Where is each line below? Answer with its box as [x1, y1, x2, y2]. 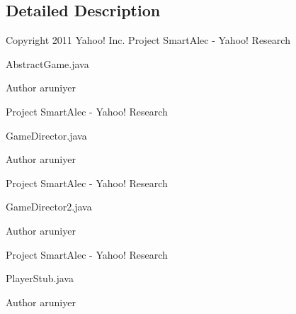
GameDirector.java [6, 128, 87, 142]
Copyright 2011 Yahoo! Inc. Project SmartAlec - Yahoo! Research [6, 33, 290, 47]
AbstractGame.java [6, 56, 89, 71]
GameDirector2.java [6, 199, 92, 214]
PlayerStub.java [6, 271, 74, 286]
